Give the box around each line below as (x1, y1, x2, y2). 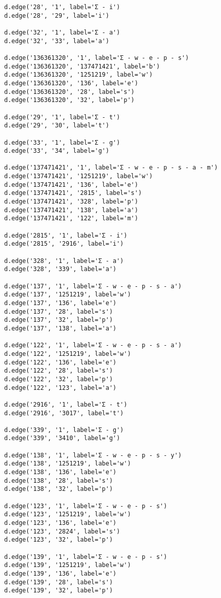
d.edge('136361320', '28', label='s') (4, 88, 135, 95)
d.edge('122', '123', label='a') (4, 384, 117, 391)
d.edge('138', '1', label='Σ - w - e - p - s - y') (4, 451, 182, 459)
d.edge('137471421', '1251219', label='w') (4, 173, 153, 180)
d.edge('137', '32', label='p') (4, 316, 113, 324)
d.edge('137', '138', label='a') (4, 324, 117, 332)
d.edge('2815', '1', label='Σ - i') (4, 231, 127, 239)
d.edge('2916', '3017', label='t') (4, 409, 124, 417)
